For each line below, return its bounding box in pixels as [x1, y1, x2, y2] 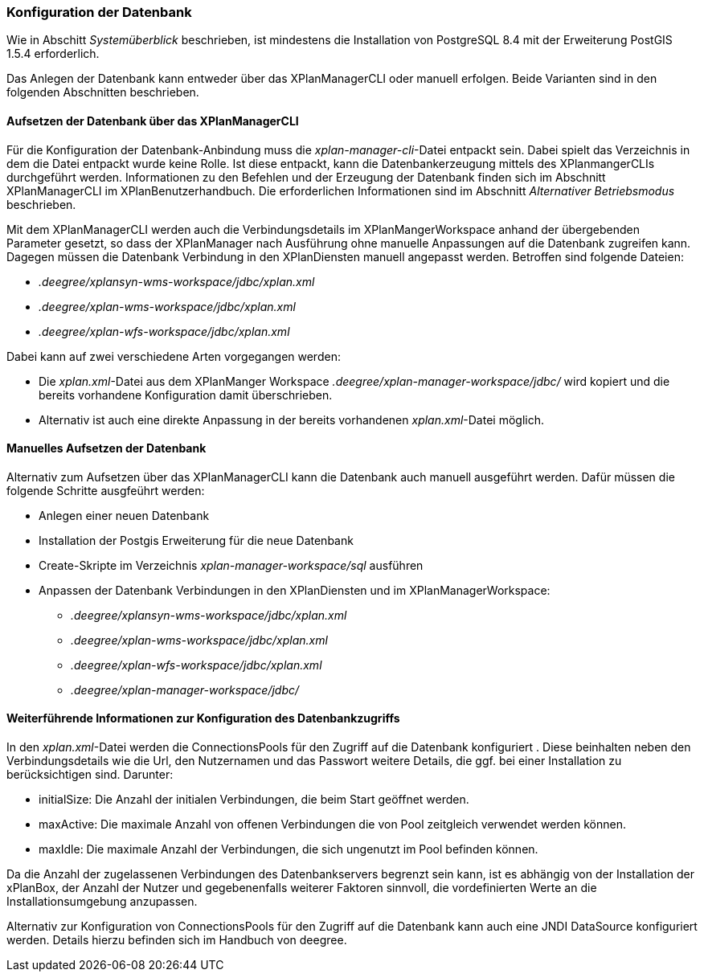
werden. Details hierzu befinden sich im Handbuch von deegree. [6, 933, 347, 947]
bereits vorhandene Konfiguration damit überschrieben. [39, 387, 333, 402]
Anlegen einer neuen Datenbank [39, 508, 210, 522]
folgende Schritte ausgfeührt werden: [6, 483, 205, 497]
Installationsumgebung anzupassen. [6, 894, 198, 909]
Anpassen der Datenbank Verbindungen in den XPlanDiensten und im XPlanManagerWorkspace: [39, 583, 551, 597]
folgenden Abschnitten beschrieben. [6, 85, 199, 100]
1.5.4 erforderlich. [6, 47, 100, 61]
